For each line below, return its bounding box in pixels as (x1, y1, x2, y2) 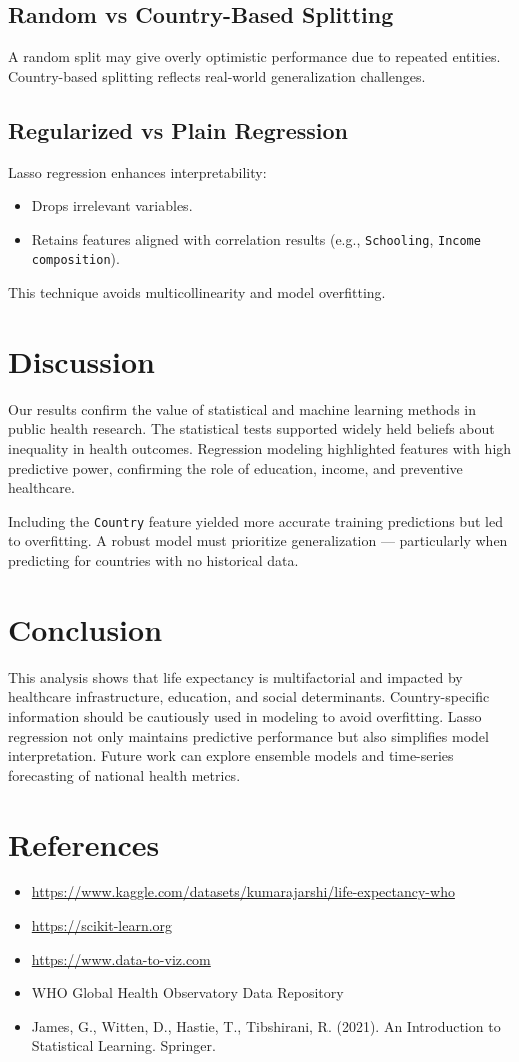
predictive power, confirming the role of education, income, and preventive (8, 457, 463, 478)
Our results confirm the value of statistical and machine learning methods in (8, 398, 476, 419)
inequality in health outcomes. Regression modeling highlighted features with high (8, 438, 512, 458)
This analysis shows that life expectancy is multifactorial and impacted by (8, 666, 463, 687)
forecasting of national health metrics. (8, 764, 241, 785)
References (8, 823, 160, 864)
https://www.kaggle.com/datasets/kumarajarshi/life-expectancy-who (31, 881, 455, 902)
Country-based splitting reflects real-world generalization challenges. (8, 65, 426, 86)
